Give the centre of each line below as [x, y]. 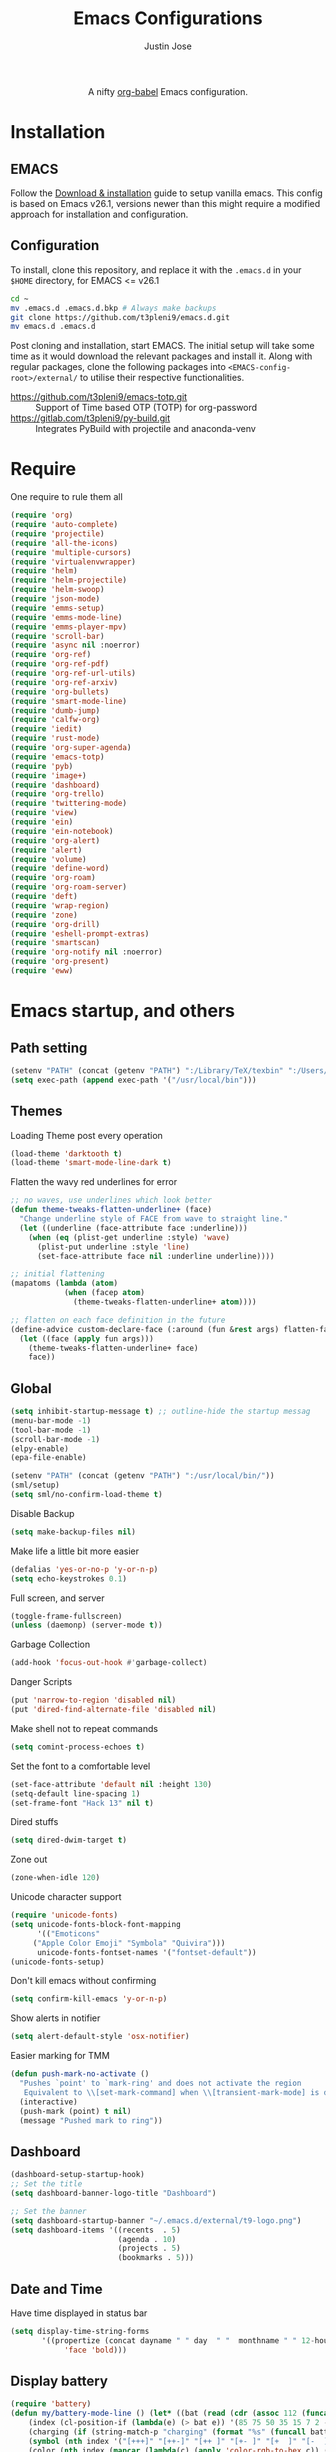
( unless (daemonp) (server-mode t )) [86, 1625]
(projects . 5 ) [149, 2248]
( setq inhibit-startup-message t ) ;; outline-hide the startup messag [160, 1412]
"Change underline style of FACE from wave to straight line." [153, 1219]
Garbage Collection [50, 1644]
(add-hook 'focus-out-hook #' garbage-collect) [109, 1663]
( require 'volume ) [48, 859]
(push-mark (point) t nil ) [75, 2111]
